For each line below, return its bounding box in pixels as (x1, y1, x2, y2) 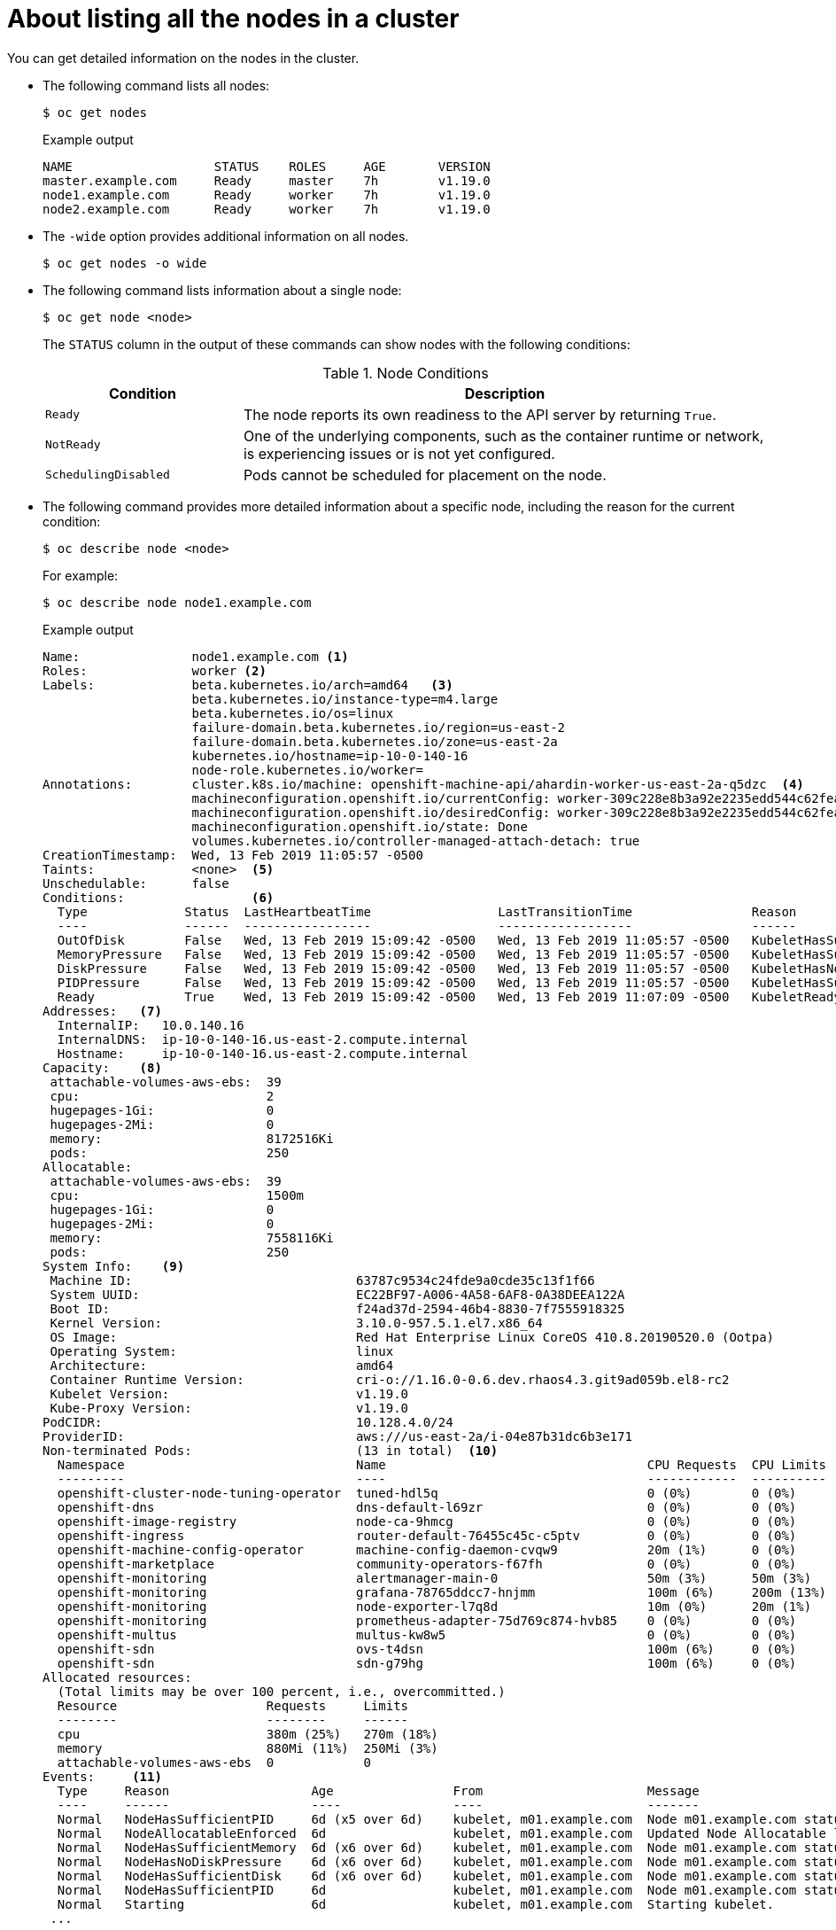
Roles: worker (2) (43, 663, 267, 678)
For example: (43, 567, 119, 583)
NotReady (45, 438, 101, 452)
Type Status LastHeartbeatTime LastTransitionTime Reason (57, 904, 797, 919)
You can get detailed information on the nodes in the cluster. (7, 50, 360, 66)
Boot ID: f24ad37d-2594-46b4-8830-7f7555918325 (50, 1301, 625, 1316)
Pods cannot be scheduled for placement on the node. (243, 465, 607, 484)
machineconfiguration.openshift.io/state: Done (191, 819, 528, 834)
